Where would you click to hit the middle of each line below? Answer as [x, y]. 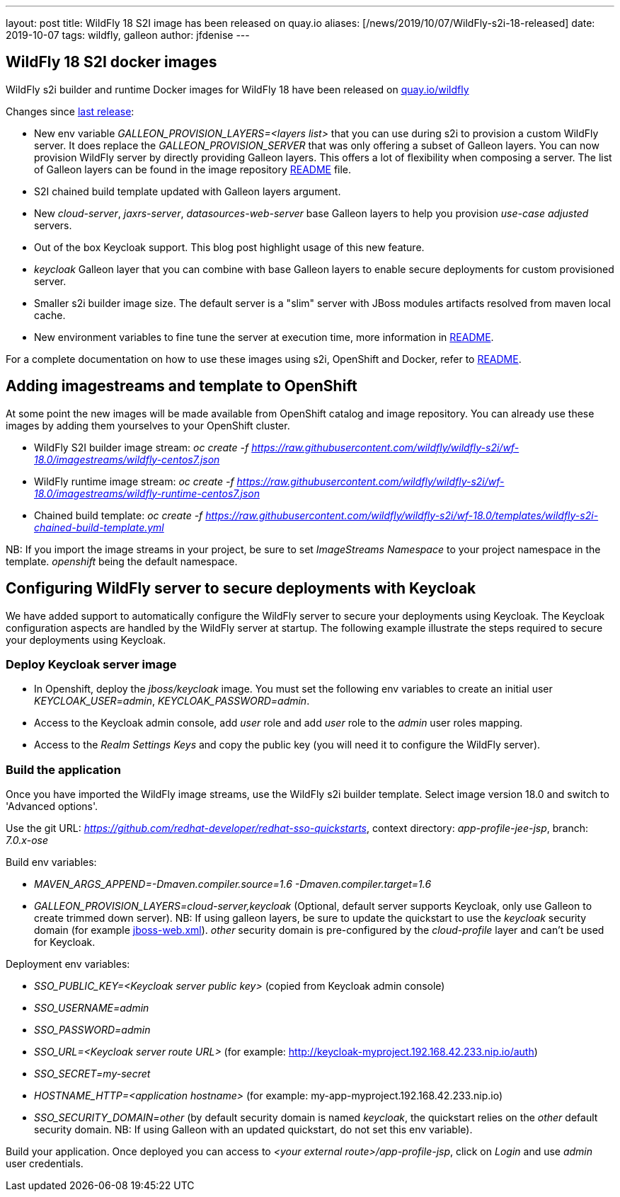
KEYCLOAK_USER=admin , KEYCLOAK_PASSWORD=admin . [172, 701]
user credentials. [45, 1164]
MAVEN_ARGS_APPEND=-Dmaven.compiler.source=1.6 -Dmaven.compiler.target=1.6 [233, 884]
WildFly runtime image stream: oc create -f [134, 481]
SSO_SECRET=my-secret [92, 1074]
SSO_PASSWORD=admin [92, 1030]
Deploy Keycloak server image [91, 664]
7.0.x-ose [27, 840]
